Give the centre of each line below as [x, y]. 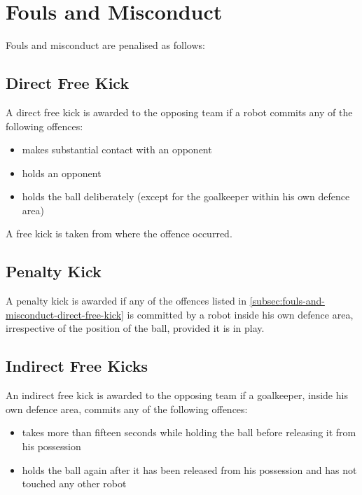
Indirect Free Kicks [77, 366]
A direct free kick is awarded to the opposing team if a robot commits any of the [179, 112]
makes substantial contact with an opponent [117, 149]
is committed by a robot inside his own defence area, [240, 314]
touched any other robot [74, 483]
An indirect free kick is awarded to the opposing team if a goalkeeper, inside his [177, 395]
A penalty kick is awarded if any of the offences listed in [126, 301]
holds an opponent [62, 173]
